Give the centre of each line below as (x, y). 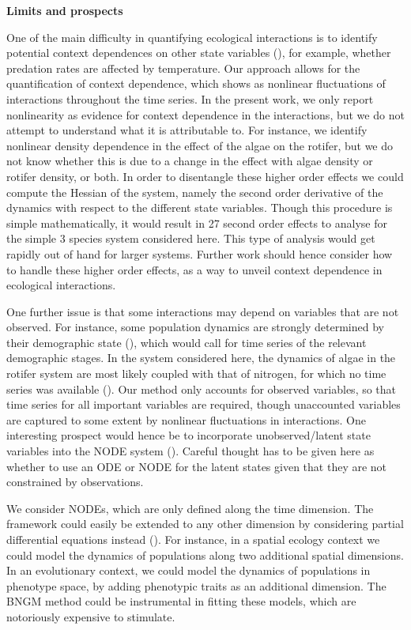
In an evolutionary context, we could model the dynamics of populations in (189, 570)
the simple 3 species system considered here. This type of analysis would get (191, 238)
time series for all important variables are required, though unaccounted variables (204, 404)
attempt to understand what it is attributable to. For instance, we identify (187, 130)
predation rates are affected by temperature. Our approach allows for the (183, 68)
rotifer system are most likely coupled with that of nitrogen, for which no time (196, 373)
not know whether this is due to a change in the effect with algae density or (190, 161)
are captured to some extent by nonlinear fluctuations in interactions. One (187, 419)
